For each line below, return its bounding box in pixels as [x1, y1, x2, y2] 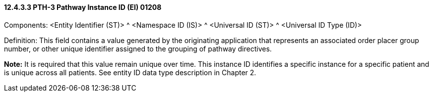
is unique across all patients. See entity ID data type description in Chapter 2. [4, 68, 256, 77]
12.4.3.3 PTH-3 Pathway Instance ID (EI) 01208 [4, 3, 162, 11]
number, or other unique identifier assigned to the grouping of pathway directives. [4, 44, 272, 53]
